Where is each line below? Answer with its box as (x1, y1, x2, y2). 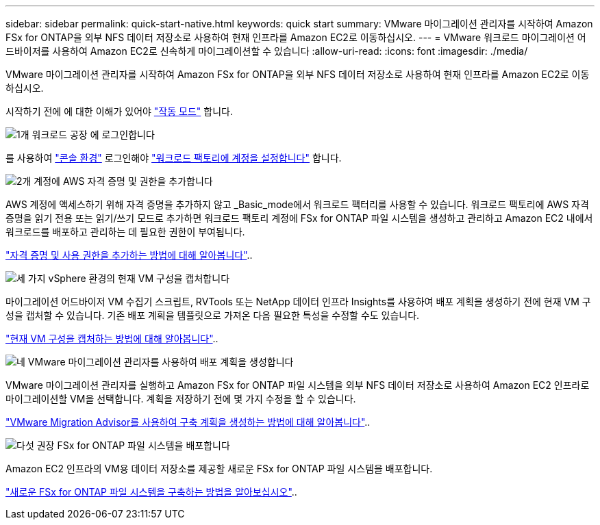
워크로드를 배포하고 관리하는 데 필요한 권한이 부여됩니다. (5, 226, 245, 238)
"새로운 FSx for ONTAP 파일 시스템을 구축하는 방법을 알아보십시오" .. (5, 486, 297, 498)
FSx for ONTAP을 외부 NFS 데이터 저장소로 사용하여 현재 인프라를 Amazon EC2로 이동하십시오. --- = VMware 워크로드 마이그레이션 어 (5, 31, 586, 43)
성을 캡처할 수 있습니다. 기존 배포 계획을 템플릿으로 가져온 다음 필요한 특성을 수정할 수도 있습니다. (5, 309, 420, 321)
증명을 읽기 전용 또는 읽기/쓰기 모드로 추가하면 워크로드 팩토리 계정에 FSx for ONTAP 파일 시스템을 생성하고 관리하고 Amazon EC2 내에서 (5, 212, 593, 224)
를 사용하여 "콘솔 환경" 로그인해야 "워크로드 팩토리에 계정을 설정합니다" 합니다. (5, 152, 342, 164)
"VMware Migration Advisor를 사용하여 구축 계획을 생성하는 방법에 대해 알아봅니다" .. (5, 416, 371, 428)
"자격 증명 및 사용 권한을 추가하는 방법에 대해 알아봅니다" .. (5, 249, 253, 261)
